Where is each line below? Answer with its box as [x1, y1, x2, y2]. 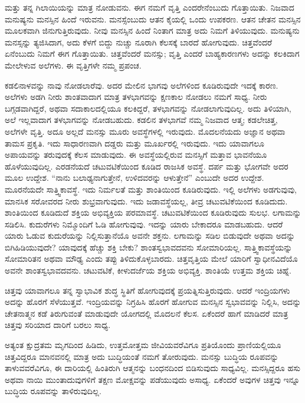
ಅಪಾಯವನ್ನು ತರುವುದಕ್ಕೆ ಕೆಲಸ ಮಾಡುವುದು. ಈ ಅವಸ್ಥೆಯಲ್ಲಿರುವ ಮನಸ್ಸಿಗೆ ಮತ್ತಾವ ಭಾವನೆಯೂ [5, 148, 267, 161]
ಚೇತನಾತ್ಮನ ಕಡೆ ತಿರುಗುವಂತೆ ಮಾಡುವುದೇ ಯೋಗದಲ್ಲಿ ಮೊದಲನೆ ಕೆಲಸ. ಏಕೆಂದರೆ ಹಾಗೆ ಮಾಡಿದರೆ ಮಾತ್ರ [5, 307, 288, 319]
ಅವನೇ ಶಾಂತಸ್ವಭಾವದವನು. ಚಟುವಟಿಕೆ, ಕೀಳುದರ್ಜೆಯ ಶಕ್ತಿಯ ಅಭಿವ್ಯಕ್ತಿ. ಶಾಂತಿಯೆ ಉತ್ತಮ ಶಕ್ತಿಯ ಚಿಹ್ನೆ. [5, 264, 291, 277]
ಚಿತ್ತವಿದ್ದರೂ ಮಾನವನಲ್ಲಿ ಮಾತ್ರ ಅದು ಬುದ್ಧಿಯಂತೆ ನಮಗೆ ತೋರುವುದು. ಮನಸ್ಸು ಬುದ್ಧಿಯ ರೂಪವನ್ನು [5, 350, 279, 362]
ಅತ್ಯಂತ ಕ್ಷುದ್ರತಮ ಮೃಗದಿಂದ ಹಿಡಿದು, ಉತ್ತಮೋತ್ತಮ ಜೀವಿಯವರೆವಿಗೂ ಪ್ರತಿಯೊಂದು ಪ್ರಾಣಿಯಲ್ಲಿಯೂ [5, 339, 281, 351]
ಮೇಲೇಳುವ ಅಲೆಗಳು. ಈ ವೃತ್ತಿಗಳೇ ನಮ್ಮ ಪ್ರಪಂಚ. [5, 58, 142, 71]
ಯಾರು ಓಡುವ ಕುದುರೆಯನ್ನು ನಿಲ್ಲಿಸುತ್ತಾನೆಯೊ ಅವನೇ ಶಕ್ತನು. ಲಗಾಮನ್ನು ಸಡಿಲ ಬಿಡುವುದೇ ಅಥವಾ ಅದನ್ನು [5, 229, 296, 242]
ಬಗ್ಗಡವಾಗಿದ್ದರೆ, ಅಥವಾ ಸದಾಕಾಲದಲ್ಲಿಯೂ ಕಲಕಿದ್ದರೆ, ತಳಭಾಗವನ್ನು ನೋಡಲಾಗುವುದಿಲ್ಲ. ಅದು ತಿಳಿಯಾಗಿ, [5, 102, 291, 114]
